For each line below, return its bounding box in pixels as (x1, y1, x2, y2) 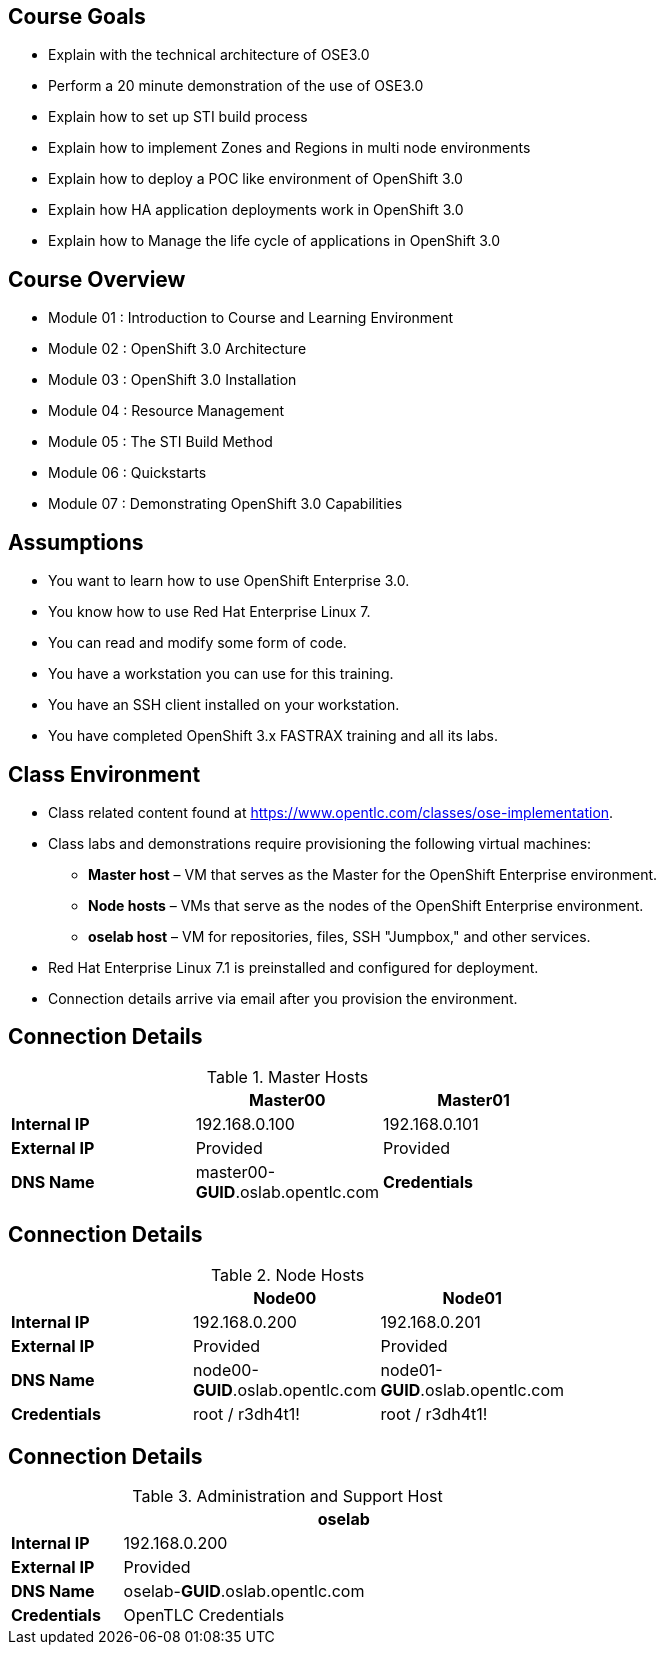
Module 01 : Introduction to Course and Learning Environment (48, 309, 454, 327)
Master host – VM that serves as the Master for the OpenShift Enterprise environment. (88, 865, 658, 883)
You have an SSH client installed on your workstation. (48, 696, 400, 714)
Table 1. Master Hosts (206, 1066, 369, 1087)
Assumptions (8, 529, 144, 555)
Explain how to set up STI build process (48, 108, 308, 126)
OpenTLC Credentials (123, 1605, 285, 1626)
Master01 (437, 1089, 510, 1110)
